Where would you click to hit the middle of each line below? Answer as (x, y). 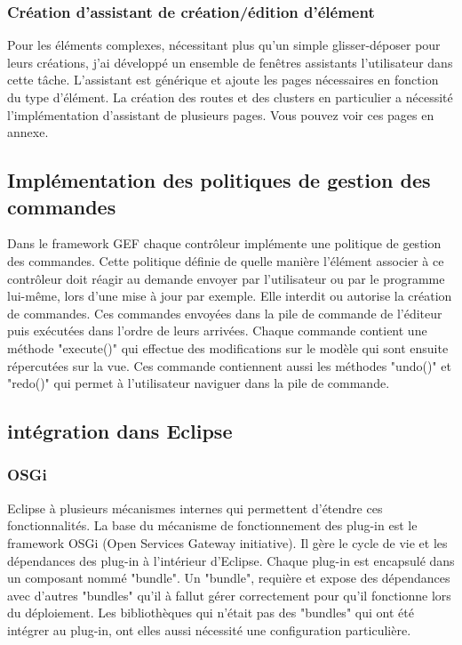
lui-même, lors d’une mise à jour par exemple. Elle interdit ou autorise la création (230, 296)
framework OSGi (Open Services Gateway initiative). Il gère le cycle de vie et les (227, 542)
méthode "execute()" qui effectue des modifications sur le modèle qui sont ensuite (228, 347)
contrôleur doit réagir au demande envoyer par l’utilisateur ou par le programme (226, 278)
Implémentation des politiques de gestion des (219, 180)
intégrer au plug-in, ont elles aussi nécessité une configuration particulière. (209, 629)
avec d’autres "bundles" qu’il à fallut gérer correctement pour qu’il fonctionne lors (229, 595)
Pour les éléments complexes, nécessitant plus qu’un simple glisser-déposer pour (224, 45)
